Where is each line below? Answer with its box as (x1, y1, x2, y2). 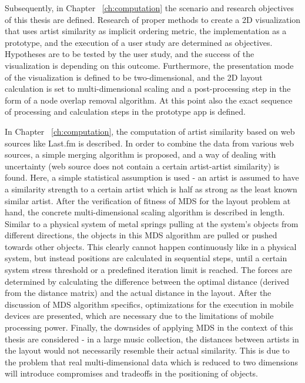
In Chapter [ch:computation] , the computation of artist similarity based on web (5, 125, 295, 137)
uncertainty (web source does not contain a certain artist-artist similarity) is (5, 159, 280, 172)
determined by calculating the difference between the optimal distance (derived (5, 275, 289, 287)
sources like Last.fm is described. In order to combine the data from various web (5, 136, 294, 149)
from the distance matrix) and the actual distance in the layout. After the (5, 287, 272, 299)
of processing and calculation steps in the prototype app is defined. (5, 105, 246, 118)
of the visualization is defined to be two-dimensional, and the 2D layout (5, 71, 263, 83)
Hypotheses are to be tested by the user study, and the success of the (5, 48, 254, 60)
